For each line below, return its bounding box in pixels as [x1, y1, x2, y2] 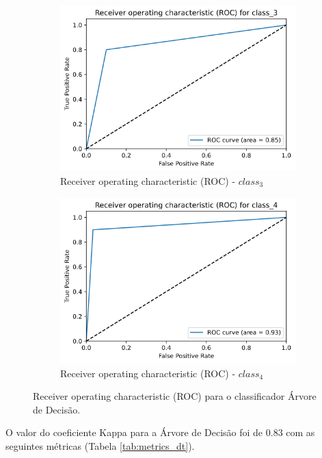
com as [286, 425, 315, 440]
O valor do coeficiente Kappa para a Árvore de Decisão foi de [5, 425, 263, 440]
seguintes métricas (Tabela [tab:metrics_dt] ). [5, 439, 195, 453]
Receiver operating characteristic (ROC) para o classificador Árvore [33, 389, 317, 403]
